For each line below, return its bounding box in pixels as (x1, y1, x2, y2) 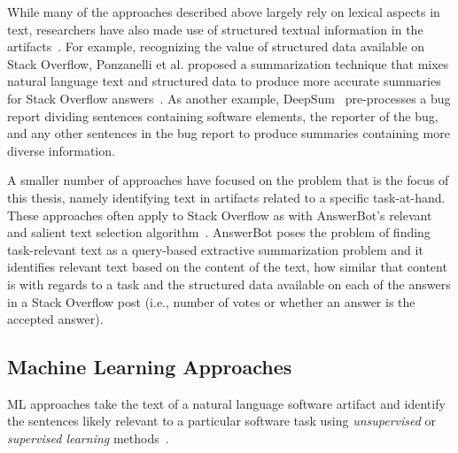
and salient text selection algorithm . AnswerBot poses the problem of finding (7, 223, 431, 242)
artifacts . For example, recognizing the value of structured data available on (7, 37, 425, 56)
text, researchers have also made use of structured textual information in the (7, 19, 423, 38)
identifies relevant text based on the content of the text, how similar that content (7, 257, 447, 276)
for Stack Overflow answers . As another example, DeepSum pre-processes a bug (7, 88, 451, 107)
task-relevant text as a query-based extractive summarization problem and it (7, 240, 423, 258)
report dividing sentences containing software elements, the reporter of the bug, (7, 106, 439, 125)
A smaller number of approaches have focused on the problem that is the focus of (7, 171, 449, 189)
